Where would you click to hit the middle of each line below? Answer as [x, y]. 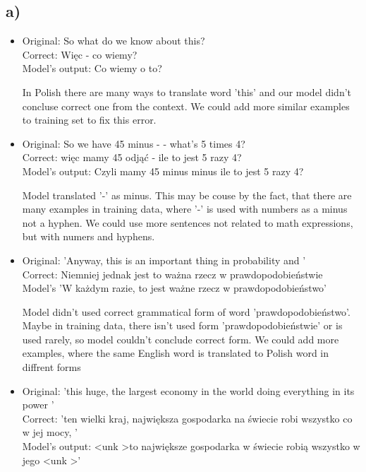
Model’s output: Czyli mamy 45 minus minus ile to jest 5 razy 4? [163, 171]
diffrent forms [51, 367]
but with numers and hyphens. [89, 236]
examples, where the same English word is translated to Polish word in [176, 353]
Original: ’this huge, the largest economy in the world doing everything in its [188, 390]
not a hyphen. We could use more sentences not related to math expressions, [188, 222]
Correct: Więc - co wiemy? [80, 54]
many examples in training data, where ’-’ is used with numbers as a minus [185, 209]
